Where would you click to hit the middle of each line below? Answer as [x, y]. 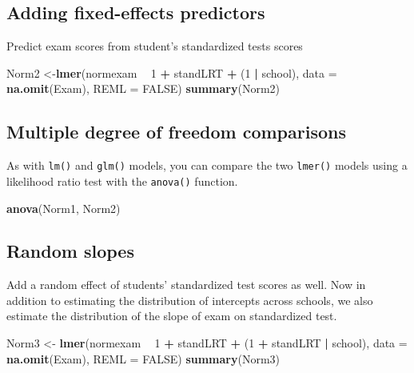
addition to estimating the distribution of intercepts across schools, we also [190, 300]
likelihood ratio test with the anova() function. [122, 180]
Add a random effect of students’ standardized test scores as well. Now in [186, 285]
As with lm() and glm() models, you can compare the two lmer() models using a [207, 165]
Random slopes [70, 251]
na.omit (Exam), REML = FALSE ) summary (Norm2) [143, 88]
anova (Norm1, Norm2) [64, 208]
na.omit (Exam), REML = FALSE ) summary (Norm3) [143, 358]
